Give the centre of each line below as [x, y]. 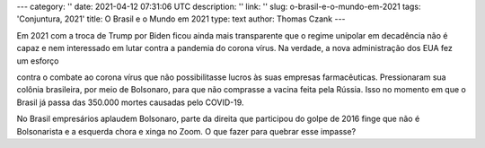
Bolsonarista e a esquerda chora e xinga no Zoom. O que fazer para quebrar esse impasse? [186, 131]
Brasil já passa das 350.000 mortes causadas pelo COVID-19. [130, 102]
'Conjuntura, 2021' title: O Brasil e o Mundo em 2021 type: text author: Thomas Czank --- [181, 19]
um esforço [38, 61]
